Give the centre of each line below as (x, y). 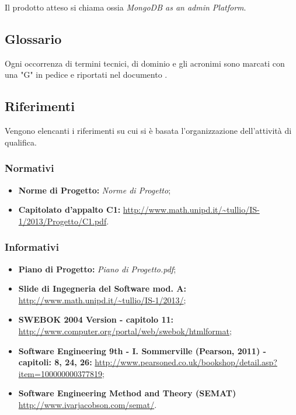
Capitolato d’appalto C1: (69, 210)
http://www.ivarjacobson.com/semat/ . (88, 404)
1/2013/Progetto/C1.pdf (62, 221)
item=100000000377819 (60, 373)
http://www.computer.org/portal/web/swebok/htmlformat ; (125, 331)
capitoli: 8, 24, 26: (55, 362)
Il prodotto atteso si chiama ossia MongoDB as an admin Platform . (126, 7)
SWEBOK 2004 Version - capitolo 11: (96, 319)
